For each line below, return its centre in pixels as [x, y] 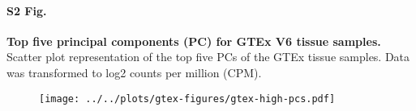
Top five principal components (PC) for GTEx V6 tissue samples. [194, 41]
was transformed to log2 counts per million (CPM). [134, 72]
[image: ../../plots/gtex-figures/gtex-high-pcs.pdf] [187, 99]
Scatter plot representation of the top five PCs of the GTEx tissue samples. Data [208, 57]
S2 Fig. [27, 10]
